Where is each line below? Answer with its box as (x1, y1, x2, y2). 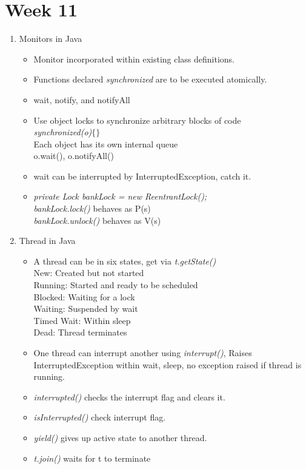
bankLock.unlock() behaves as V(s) (33, 214, 161, 226)
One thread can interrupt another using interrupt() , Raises (33, 346, 252, 359)
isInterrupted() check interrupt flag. (33, 411, 166, 423)
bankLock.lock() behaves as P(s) (33, 202, 151, 215)
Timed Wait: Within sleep (33, 314, 131, 326)
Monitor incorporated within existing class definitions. (33, 52, 235, 65)
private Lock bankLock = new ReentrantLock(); (33, 190, 207, 203)
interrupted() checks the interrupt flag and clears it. (33, 390, 225, 403)
